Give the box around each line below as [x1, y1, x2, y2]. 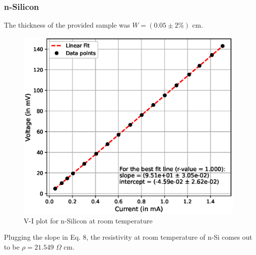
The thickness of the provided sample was [4, 20, 130, 30]
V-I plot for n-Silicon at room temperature [24, 215, 153, 225]
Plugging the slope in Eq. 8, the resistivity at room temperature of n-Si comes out [4, 232, 253, 242]
